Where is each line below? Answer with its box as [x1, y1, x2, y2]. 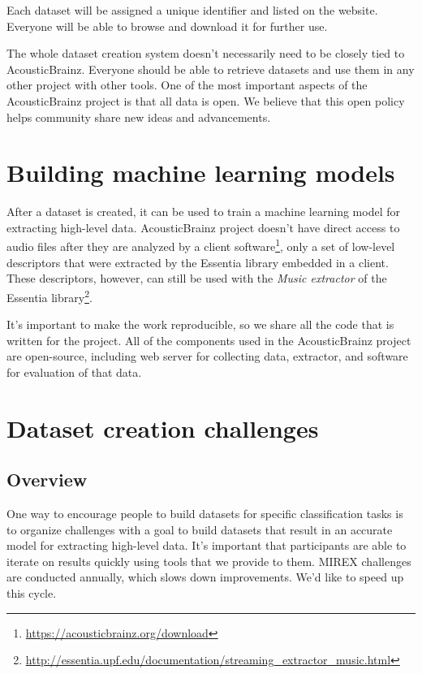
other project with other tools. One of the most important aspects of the [6, 76, 368, 93]
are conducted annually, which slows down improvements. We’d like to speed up [6, 568, 404, 585]
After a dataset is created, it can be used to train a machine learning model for [6, 203, 400, 220]
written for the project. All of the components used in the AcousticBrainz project [6, 331, 411, 348]
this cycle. [6, 585, 57, 602]
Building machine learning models [6, 156, 395, 189]
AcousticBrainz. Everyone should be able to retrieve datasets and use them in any [6, 60, 415, 77]
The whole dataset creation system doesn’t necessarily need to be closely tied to [6, 45, 405, 62]
